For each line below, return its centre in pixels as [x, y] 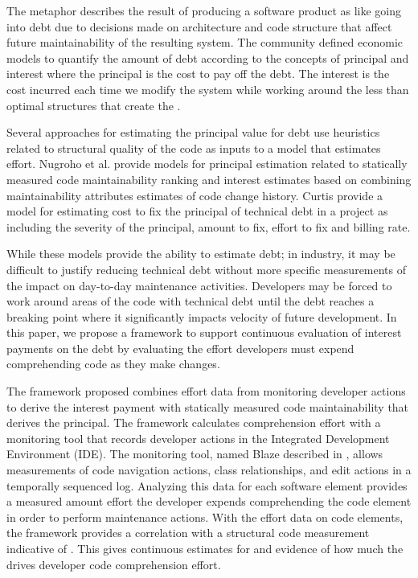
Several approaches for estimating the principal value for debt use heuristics [193, 132]
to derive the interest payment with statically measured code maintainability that [208, 406]
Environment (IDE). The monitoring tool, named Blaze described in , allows [195, 454]
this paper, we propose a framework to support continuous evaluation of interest [204, 332]
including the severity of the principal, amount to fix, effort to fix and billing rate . [209, 226]
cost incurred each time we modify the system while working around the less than [208, 89]
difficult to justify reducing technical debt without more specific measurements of [207, 269]
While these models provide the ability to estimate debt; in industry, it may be [201, 254]
